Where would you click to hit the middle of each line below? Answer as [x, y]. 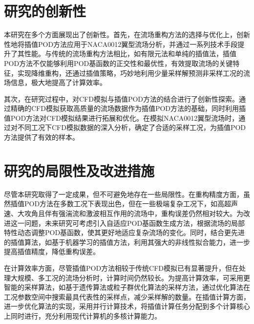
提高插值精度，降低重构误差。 [52, 251]
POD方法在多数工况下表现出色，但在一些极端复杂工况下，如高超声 [131, 204]
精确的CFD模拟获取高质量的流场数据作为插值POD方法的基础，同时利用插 [128, 108]
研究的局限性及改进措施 [79, 170]
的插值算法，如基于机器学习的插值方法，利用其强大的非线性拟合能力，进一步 [127, 242]
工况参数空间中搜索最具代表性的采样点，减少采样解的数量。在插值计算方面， [127, 296]
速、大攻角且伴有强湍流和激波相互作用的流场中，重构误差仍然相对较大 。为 [124, 213]
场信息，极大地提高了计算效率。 [55, 82]
